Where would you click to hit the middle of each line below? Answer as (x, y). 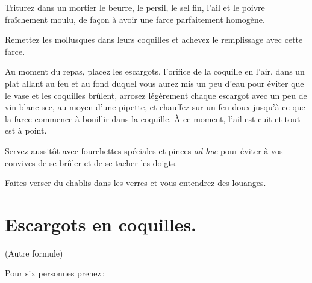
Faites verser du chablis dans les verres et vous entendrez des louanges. (136, 183)
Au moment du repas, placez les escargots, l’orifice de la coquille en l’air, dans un (155, 71)
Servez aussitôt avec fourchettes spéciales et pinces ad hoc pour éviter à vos (144, 150)
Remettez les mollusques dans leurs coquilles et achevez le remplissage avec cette (154, 39)
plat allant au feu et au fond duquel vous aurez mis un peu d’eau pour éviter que (154, 83)
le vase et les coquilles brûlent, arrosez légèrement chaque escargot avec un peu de (156, 95)
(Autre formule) (34, 253)
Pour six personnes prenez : (55, 273)
